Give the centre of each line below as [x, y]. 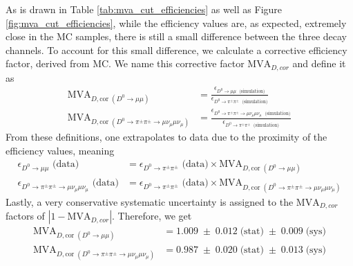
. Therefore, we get [152, 216]
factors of [25, 216]
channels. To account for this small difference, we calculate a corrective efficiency [176, 50]
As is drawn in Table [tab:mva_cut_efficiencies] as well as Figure [144, 9]
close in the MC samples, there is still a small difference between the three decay [176, 36]
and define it [319, 63]
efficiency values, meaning [60, 150]
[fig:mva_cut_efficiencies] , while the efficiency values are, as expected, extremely [176, 23]
